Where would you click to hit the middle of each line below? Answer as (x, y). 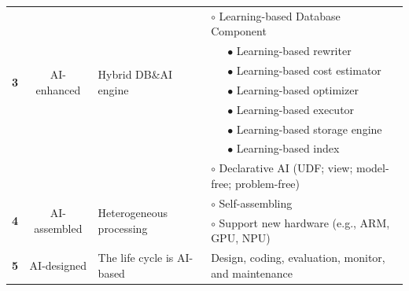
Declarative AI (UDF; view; (286, 168)
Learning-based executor (295, 109)
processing (123, 228)
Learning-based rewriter (294, 51)
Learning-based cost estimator (309, 70)
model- (373, 168)
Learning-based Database (280, 15)
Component (239, 31)
